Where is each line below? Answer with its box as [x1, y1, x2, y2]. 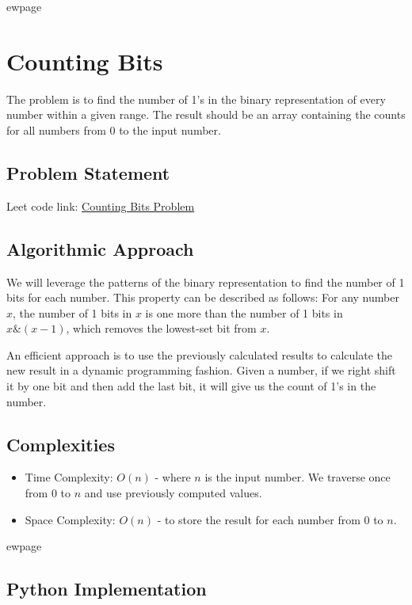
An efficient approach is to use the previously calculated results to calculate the [6, 346, 392, 363]
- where [154, 469, 191, 485]
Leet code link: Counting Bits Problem [6, 197, 195, 214]
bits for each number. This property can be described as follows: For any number [6, 289, 399, 306]
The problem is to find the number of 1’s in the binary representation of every [6, 90, 386, 107]
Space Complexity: [25, 511, 116, 527]
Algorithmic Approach [6, 236, 194, 261]
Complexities [6, 432, 115, 456]
